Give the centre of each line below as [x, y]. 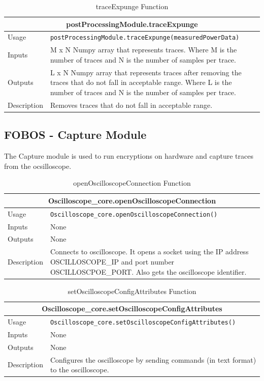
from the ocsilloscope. [38, 166]
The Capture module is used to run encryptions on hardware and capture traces [129, 156]
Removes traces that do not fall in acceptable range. [131, 105]
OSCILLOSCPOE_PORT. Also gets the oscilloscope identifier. [148, 271]
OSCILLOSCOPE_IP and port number [112, 261]
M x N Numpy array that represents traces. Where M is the [143, 50]
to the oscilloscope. [79, 370]
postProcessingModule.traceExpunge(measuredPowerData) [145, 38]
